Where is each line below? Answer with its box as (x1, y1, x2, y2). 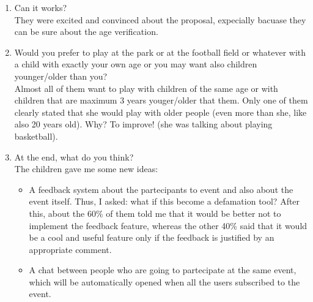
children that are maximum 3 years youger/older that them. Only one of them (14, 94, 308, 107)
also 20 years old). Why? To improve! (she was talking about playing (14, 118, 273, 130)
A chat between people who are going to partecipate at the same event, (29, 263, 296, 276)
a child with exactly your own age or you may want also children (14, 58, 257, 70)
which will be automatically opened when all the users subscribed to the (29, 275, 300, 288)
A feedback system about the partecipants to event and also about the (29, 183, 293, 195)
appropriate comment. (29, 243, 112, 255)
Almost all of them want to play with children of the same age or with (14, 81, 278, 94)
